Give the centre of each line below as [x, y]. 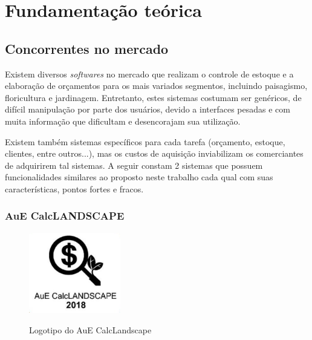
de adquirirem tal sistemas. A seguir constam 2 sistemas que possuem [134, 165]
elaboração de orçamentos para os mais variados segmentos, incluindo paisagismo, [156, 86]
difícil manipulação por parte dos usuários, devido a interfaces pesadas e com [148, 109]
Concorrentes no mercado [87, 48]
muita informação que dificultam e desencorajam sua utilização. [123, 121]
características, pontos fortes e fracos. [74, 188]
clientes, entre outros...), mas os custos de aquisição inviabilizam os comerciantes [154, 153]
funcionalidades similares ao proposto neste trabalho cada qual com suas [139, 177]
